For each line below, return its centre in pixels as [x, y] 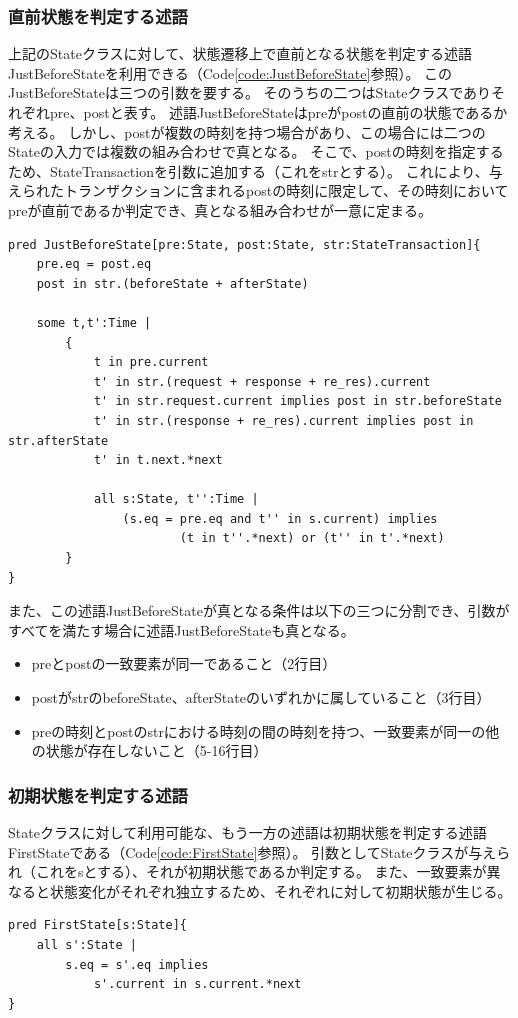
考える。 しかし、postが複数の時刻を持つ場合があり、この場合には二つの [247, 131]
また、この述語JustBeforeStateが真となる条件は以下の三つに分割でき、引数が [259, 610]
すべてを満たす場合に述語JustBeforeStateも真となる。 [181, 629]
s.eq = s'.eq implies [137, 964]
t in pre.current [151, 362]
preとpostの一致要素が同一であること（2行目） [184, 663]
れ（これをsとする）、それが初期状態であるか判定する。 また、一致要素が [247, 871]
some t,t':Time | [94, 322]
